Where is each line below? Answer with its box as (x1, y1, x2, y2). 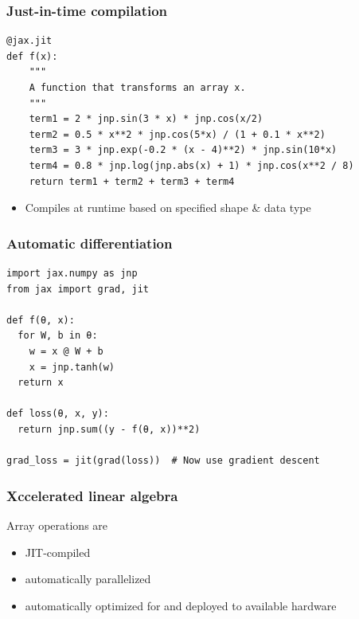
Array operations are (6, 516, 108, 533)
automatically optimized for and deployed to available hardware (25, 597, 337, 613)
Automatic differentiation (6, 233, 173, 253)
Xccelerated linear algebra (6, 485, 178, 505)
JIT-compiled (25, 543, 91, 560)
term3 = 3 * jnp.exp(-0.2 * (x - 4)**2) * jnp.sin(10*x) (29, 144, 338, 156)
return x (18, 377, 64, 389)
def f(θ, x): (6, 314, 75, 326)
